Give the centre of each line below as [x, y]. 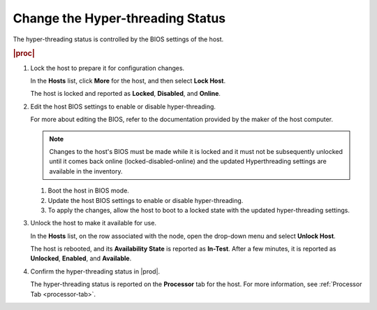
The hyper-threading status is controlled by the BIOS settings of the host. [118, 39]
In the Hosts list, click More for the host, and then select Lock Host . [128, 80]
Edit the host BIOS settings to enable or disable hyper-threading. [123, 106]
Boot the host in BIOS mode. [88, 191]
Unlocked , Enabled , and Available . [81, 258]
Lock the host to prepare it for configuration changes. [108, 68]
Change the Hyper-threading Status [119, 18]
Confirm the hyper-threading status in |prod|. [95, 271]
